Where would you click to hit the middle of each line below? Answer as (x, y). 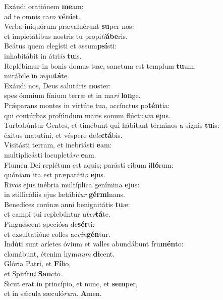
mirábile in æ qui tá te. (37, 76)
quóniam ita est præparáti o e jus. (55, 174)
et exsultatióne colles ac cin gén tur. (57, 234)
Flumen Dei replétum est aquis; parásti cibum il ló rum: (89, 164)
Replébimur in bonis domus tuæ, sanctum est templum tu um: (100, 65)
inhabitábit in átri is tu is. (43, 55)
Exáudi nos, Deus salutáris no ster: (58, 85)
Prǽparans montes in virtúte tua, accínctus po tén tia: (87, 105)
